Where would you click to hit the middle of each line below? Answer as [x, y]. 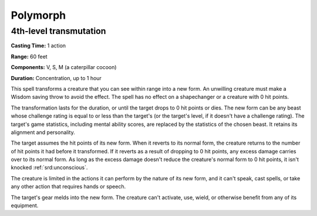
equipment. [25, 205]
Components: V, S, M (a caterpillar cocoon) [64, 67]
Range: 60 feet [29, 56]
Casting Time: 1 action [38, 46]
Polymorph [38, 15]
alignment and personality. [43, 132]
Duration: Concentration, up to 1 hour [56, 78]
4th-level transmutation [58, 31]
